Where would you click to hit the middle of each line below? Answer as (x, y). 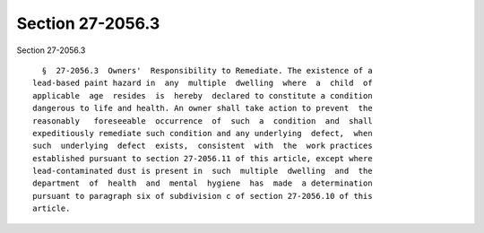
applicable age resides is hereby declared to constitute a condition (203, 95)
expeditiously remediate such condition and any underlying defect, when (203, 133)
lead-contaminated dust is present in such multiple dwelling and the (203, 171)
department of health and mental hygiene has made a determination (203, 183)
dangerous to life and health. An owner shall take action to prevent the (203, 108)
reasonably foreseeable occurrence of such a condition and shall (203, 121)
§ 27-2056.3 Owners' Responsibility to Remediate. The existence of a (207, 70)
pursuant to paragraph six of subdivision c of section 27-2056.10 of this (203, 196)
